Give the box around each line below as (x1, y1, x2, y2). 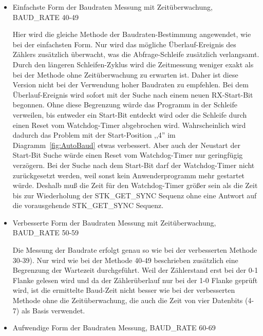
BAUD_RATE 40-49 (12, 11, 79, 22)
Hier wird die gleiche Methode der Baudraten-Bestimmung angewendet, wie (12, 29, 251, 40)
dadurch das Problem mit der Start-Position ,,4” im (12, 129, 176, 140)
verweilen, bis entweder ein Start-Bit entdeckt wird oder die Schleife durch (12, 109, 247, 120)
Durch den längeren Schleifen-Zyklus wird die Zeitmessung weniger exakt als (12, 59, 254, 69)
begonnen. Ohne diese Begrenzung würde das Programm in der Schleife (12, 99, 237, 110)
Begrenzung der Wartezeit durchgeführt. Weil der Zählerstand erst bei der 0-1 (12, 265, 258, 275)
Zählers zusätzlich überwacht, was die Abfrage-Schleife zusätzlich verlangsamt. (12, 49, 259, 60)
